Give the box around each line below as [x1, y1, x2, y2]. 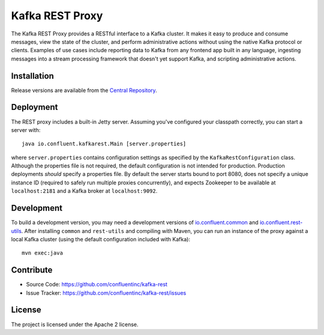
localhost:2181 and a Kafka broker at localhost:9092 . [11, 187, 158, 195]
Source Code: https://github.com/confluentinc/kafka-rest [26, 281, 168, 288]
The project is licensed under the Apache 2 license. [11, 321, 139, 328]
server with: [11, 126, 41, 133]
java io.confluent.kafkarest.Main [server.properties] [22, 140, 187, 147]
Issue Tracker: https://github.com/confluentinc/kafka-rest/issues [26, 289, 187, 297]
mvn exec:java [22, 250, 63, 256]
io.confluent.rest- [259, 219, 303, 226]
